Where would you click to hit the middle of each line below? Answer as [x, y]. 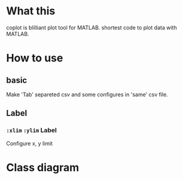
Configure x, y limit [29, 143]
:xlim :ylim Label [31, 130]
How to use [35, 58]
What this [31, 11]
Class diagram [43, 167]
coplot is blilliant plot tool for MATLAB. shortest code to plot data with [92, 28]
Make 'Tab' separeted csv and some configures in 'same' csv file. [87, 94]
